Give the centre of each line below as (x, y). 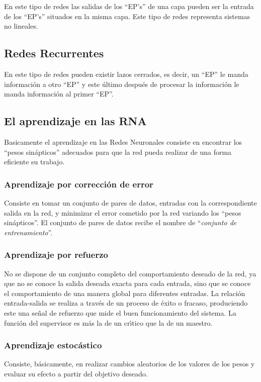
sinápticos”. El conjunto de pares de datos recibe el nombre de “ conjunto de (120, 222)
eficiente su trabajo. (34, 162)
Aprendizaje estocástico (53, 345)
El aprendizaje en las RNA (75, 121)
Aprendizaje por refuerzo (56, 255)
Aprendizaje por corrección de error (79, 184)
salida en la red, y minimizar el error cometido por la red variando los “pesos (123, 212)
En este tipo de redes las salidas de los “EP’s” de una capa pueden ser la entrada (129, 6)
